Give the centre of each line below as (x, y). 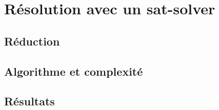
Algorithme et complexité (74, 71)
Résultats (29, 101)
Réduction (32, 41)
